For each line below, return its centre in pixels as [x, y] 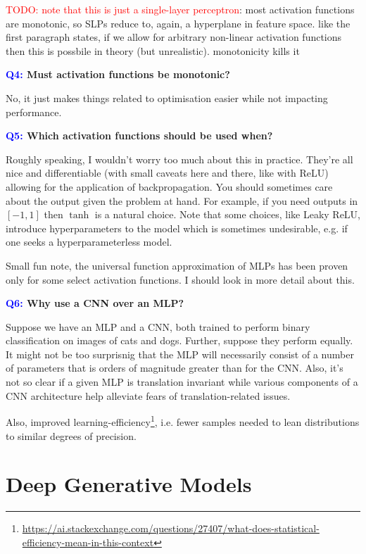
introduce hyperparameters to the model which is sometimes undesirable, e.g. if [177, 228]
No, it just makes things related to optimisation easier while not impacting [167, 97]
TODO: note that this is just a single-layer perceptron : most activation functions [180, 9]
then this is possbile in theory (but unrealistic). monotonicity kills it [153, 50]
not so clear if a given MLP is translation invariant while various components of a [182, 382]
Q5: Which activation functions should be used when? [139, 136]
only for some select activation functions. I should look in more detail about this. [180, 279]
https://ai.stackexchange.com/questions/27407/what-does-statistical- [171, 528]
